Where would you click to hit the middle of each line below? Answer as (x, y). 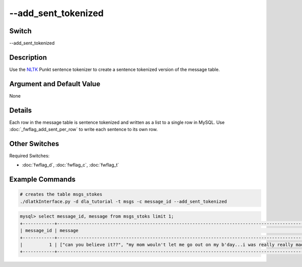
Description (28, 57)
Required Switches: (29, 156)
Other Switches (34, 144)
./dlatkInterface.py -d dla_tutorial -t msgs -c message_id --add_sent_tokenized (124, 201)
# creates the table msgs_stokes (61, 194)
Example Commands (42, 180)
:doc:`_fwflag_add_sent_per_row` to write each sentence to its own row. (84, 129)
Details (21, 110)
